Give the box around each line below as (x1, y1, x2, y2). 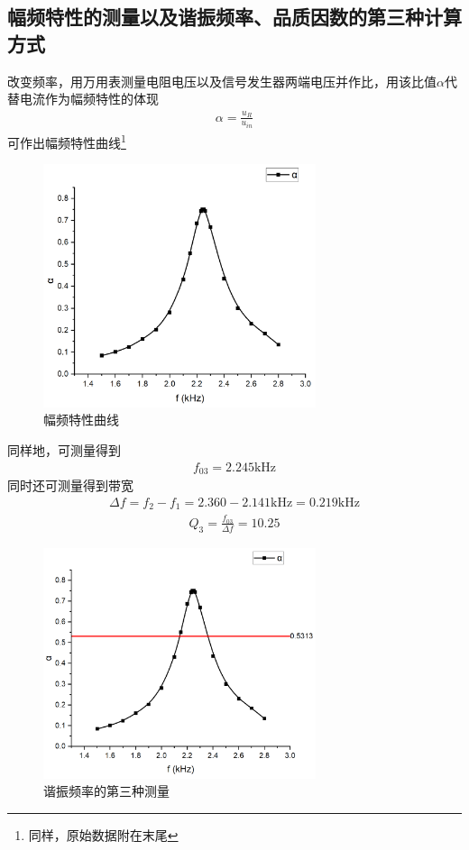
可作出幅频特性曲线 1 (7, 131, 126, 151)
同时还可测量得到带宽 (7, 476, 133, 495)
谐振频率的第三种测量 (43, 781, 170, 800)
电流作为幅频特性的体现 (19, 89, 159, 108)
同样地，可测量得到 (7, 441, 121, 460)
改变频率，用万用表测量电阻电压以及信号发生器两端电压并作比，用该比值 (7, 71, 437, 90)
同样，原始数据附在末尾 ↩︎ (28, 825, 179, 844)
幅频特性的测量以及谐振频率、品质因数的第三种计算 (7, 3, 462, 31)
